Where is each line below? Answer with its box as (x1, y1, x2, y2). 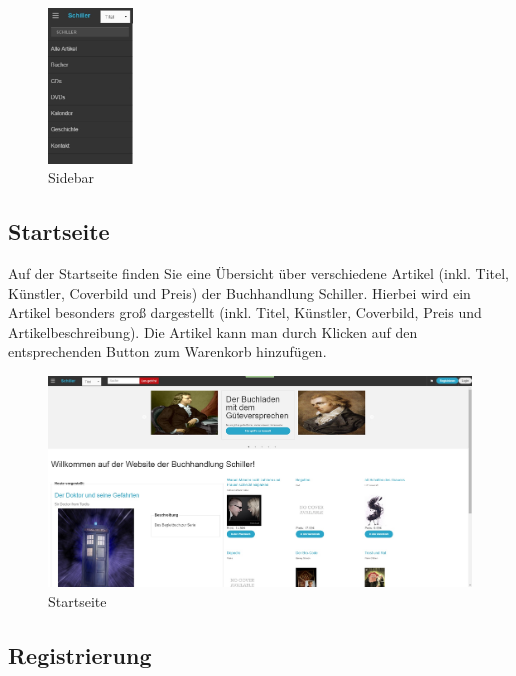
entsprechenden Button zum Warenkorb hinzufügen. (8, 341, 327, 362)
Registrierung (8, 639, 152, 670)
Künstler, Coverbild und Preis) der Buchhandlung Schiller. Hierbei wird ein (8, 282, 471, 303)
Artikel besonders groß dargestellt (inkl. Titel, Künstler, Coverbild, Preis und (8, 302, 482, 323)
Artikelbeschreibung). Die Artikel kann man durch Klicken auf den (8, 321, 418, 342)
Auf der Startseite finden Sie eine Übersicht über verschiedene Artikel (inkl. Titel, (8, 263, 509, 284)
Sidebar (48, 167, 94, 188)
